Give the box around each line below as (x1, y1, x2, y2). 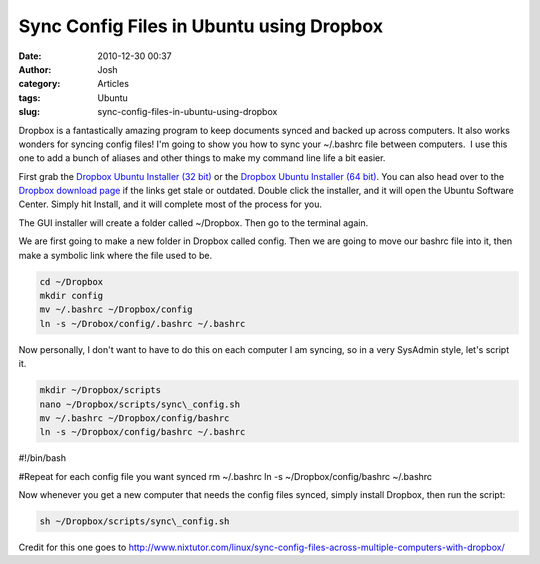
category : (18, 78, 61, 90)
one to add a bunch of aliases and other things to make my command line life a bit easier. (18, 152, 386, 164)
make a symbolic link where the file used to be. (18, 249, 213, 261)
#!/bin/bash (18, 452, 67, 464)
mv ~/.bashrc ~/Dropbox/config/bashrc (39, 412, 230, 424)
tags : (18, 91, 41, 104)
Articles (97, 78, 130, 90)
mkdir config (39, 290, 104, 301)
